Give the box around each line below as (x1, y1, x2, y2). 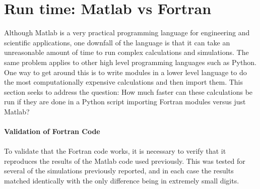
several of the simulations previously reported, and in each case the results (4, 165, 234, 176)
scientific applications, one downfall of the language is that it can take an (4, 37, 230, 47)
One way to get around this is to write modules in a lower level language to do (4, 67, 247, 77)
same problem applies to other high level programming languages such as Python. (4, 56, 256, 67)
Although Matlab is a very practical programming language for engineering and (4, 27, 250, 38)
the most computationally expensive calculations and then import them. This (4, 77, 243, 87)
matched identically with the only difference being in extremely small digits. (4, 175, 239, 186)
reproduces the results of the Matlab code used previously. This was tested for (4, 155, 245, 166)
